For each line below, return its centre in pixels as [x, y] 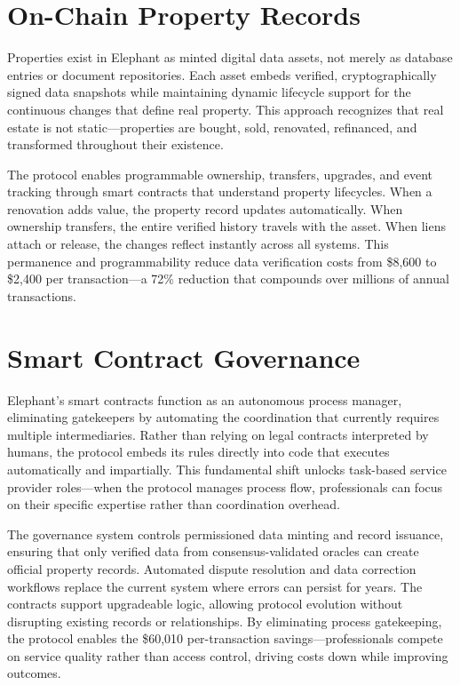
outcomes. [34, 673]
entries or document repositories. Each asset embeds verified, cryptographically [222, 74]
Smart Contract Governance [184, 357]
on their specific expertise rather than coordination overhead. [174, 504]
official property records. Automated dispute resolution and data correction [212, 568]
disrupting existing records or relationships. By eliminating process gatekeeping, [225, 621]
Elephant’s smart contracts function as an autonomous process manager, [205, 399]
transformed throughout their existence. [115, 144]
